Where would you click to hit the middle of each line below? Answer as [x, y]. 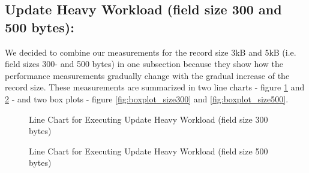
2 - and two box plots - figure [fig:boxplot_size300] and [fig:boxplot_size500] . [147, 98]
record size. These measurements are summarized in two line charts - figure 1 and [155, 87]
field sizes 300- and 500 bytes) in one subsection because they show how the [144, 64]
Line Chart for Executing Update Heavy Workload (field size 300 [148, 119]
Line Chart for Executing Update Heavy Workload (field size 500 [148, 151]
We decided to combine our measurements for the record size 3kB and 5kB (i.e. [151, 52]
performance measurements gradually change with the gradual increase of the [147, 75]
